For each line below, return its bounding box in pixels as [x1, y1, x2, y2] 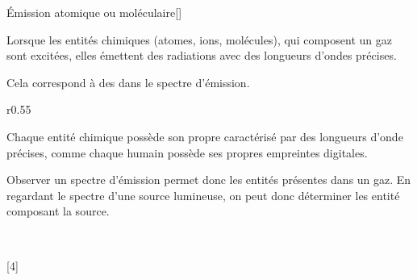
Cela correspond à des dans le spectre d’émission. [6, 73, 250, 90]
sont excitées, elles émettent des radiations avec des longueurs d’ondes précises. [6, 47, 397, 64]
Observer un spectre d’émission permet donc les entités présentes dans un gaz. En [6, 171, 411, 188]
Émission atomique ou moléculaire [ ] [6, 4, 182, 20]
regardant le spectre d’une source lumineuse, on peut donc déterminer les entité [6, 186, 400, 203]
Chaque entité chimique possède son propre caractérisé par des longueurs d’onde [6, 127, 403, 144]
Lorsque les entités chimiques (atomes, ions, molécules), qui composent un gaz [6, 31, 392, 48]
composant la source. [6, 203, 110, 219]
